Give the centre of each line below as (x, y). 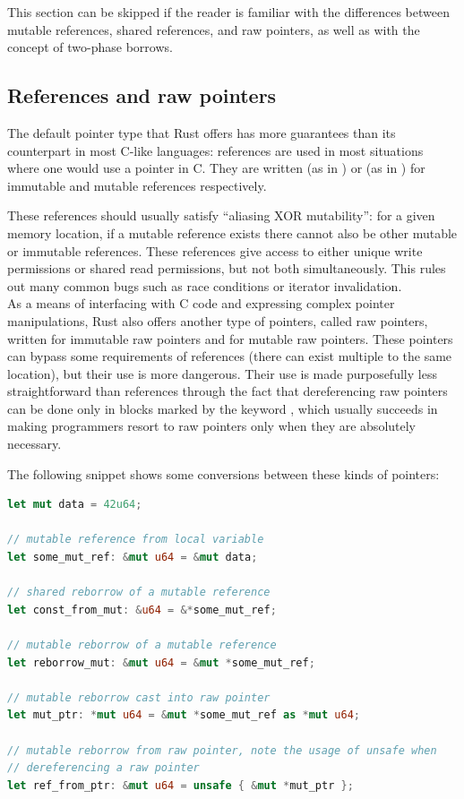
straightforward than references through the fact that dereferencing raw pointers (228, 391)
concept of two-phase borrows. (90, 47)
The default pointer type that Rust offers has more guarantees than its (202, 132)
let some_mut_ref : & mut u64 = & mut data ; (133, 558)
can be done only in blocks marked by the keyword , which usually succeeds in (223, 408)
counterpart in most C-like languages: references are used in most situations (215, 150)
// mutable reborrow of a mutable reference (142, 645)
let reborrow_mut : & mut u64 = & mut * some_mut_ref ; (161, 662)
